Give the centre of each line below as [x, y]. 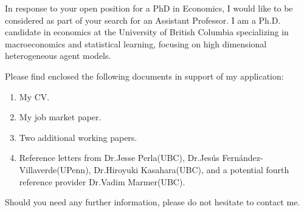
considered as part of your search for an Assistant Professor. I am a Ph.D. [143, 20]
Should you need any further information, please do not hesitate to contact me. [153, 202]
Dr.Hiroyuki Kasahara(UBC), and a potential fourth [192, 169]
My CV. [34, 96]
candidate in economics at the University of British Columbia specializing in [147, 32]
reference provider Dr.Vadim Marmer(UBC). [102, 181]
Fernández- [243, 158]
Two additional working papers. [78, 137]
